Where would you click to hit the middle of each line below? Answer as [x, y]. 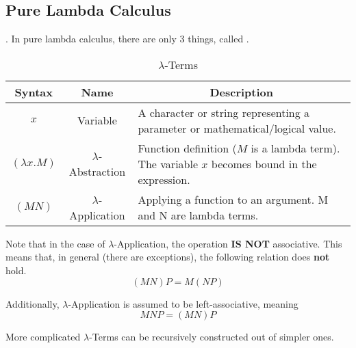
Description [241, 92]
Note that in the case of [55, 243]
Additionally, [33, 303]
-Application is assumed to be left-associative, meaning [183, 303]
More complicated [43, 337]
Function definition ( [187, 148]
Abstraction [97, 172]
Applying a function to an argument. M [233, 199]
